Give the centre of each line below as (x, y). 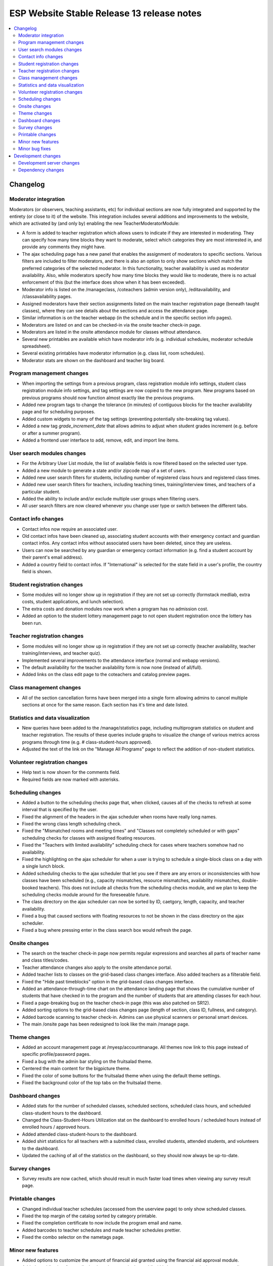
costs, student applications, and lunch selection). (73, 602)
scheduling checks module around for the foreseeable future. (86, 894)
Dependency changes (41, 170)
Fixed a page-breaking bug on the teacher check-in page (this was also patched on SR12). (116, 1003)
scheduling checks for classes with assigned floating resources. (89, 838)
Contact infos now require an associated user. (70, 529)
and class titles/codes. (45, 960)
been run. (32, 623)
